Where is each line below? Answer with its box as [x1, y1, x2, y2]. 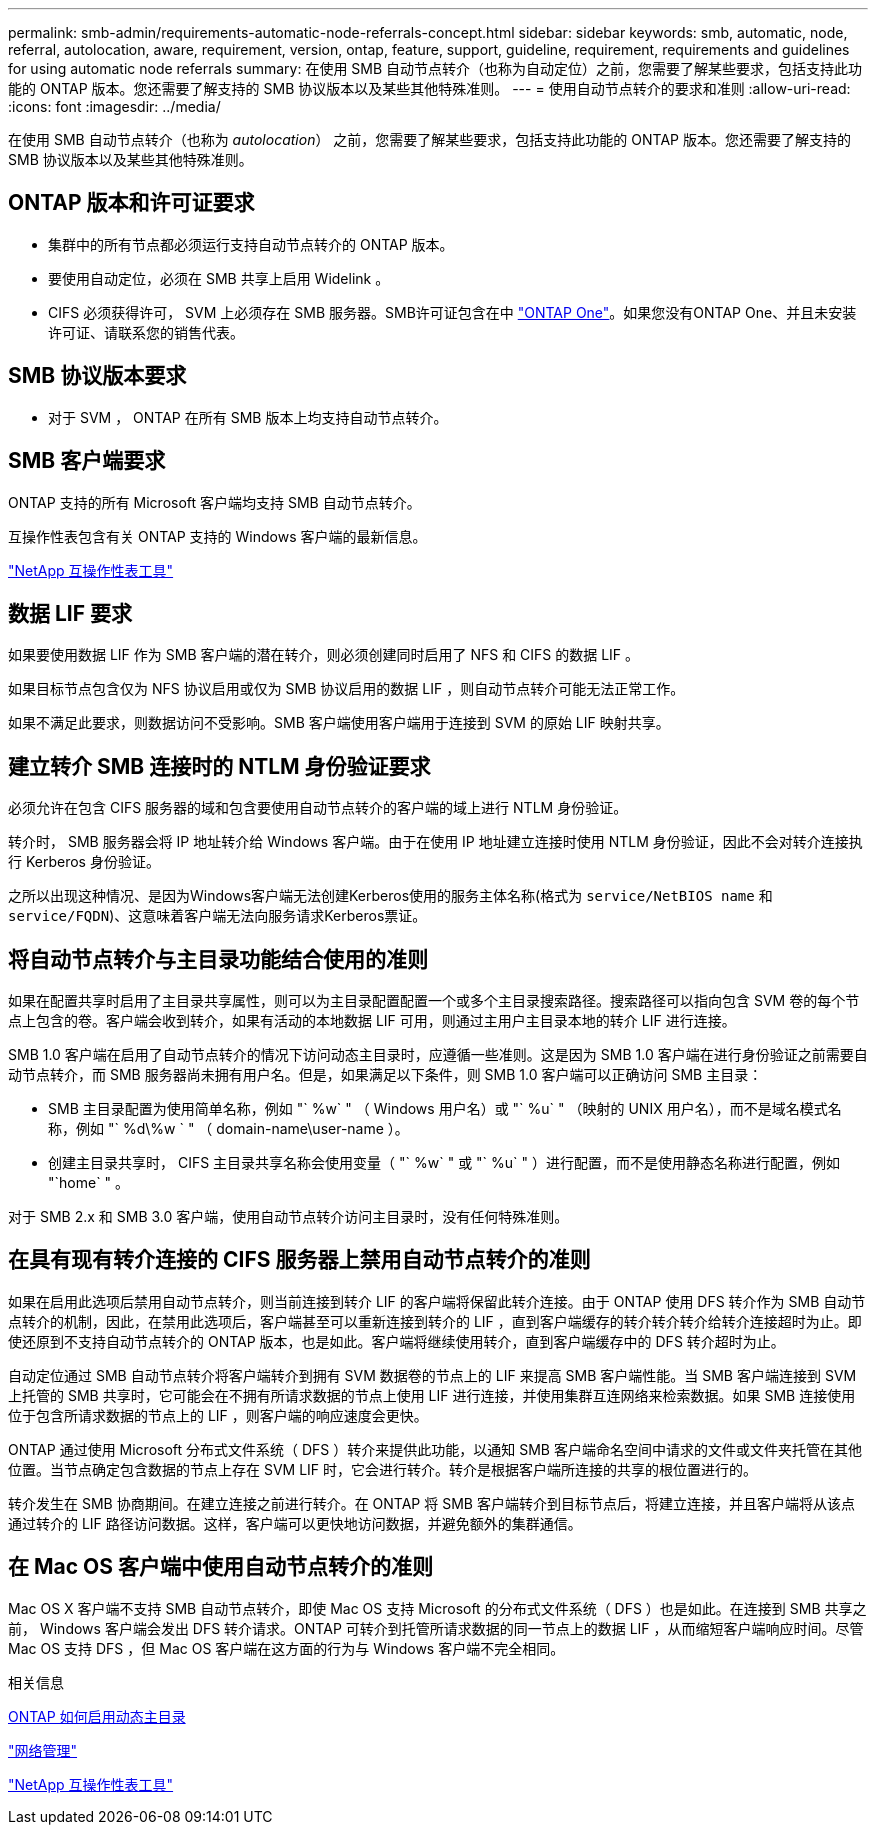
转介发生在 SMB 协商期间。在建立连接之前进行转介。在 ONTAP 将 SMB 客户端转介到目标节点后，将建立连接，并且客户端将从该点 [8, 1494, 855, 1512]
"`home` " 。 [48, 1174, 130, 1192]
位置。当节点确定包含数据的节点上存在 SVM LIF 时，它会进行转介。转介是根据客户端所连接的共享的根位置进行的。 [8, 1460, 758, 1478]
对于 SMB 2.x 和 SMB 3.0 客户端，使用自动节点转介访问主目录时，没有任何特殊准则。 [8, 1208, 569, 1226]
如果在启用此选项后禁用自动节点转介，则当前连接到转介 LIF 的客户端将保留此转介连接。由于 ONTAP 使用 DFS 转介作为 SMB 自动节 [8, 1292, 866, 1310]
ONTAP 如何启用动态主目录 [8, 1707, 186, 1725]
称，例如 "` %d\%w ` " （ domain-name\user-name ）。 [48, 1120, 409, 1138]
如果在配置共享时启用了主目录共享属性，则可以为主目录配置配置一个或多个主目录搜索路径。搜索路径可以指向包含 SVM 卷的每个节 [8, 992, 860, 1010]
